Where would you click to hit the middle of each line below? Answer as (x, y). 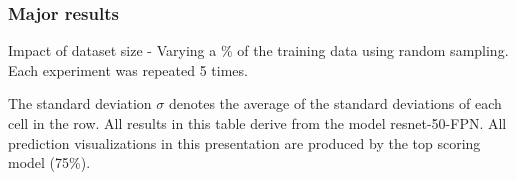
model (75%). (49, 162)
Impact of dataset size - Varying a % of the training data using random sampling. (258, 50)
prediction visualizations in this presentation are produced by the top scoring (244, 142)
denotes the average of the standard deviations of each (335, 103)
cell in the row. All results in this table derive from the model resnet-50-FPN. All (257, 123)
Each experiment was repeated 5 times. (128, 69)
